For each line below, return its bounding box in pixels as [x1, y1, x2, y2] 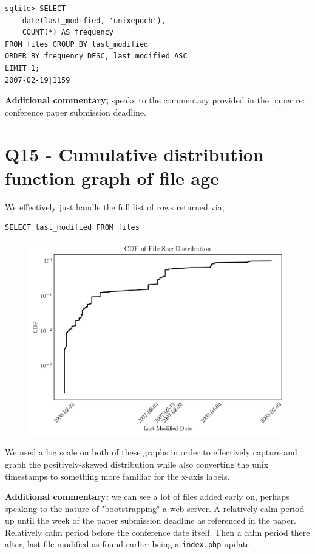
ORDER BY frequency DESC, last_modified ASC [5, 52, 188, 61]
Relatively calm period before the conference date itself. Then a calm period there [5, 525, 310, 538]
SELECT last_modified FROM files [5, 223, 140, 232]
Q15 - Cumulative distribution [5, 141, 264, 166]
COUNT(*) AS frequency [22, 28, 113, 37]
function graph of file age [5, 165, 220, 190]
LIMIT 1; [5, 63, 40, 72]
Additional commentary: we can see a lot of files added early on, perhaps [5, 490, 290, 503]
